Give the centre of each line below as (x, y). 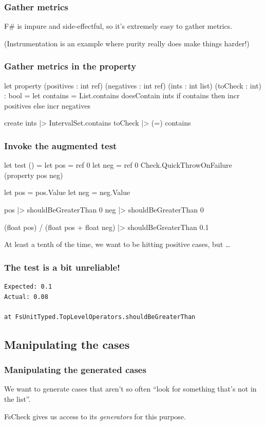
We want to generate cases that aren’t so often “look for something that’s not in (130, 389)
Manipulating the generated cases (75, 370)
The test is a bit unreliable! (62, 267)
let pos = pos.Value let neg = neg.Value (67, 192)
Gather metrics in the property (70, 66)
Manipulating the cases (67, 344)
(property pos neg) (34, 175)
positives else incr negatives (47, 105)
